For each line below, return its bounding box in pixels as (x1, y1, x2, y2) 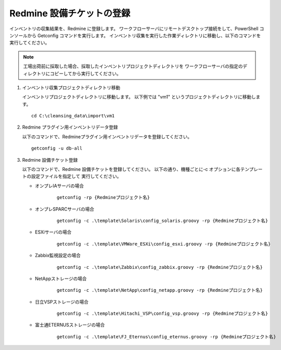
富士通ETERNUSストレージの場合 (35, 322, 105, 328)
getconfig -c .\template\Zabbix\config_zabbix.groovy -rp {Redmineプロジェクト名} (57, 264, 263, 270)
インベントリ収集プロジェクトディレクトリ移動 (22, 84, 121, 90)
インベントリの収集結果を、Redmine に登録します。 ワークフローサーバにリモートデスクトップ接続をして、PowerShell (9, 26, 259, 32)
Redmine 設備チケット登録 (22, 157, 78, 163)
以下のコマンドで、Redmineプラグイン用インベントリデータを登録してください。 (22, 133, 192, 140)
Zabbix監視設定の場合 (35, 253, 81, 259)
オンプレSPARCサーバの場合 (35, 206, 94, 212)
